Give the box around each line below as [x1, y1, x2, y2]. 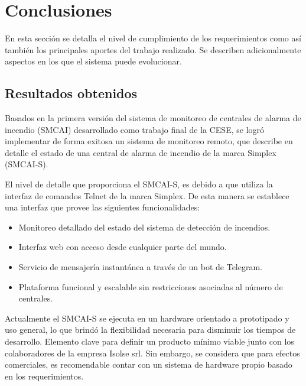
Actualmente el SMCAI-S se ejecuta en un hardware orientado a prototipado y [5, 312, 289, 324]
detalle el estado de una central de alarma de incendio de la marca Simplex [5, 146, 276, 158]
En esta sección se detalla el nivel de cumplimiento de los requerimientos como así [5, 32, 301, 44]
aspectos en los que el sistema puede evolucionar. [5, 55, 182, 67]
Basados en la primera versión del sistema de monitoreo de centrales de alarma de [5, 112, 301, 124]
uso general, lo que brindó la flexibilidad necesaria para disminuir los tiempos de [5, 323, 296, 336]
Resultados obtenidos [5, 84, 138, 102]
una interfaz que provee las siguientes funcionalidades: [5, 201, 200, 213]
